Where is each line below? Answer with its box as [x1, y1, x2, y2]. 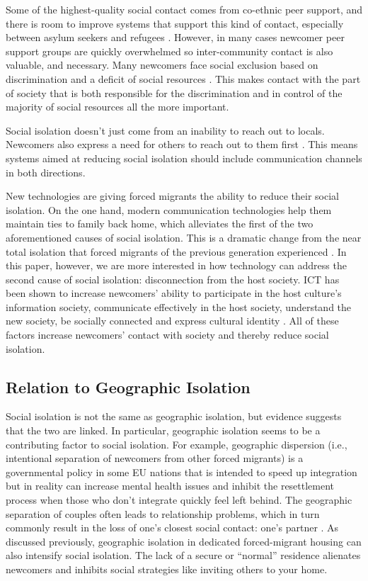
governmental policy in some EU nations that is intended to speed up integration [6, 464, 357, 479]
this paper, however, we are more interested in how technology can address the [6, 258, 347, 273]
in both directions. [6, 164, 86, 179]
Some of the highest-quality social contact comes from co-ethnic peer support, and [6, 2, 363, 16]
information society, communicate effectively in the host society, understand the [6, 299, 352, 314]
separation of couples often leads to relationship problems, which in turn [6, 506, 320, 521]
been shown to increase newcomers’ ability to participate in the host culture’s [6, 286, 342, 300]
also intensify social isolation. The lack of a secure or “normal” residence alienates [6, 548, 361, 563]
